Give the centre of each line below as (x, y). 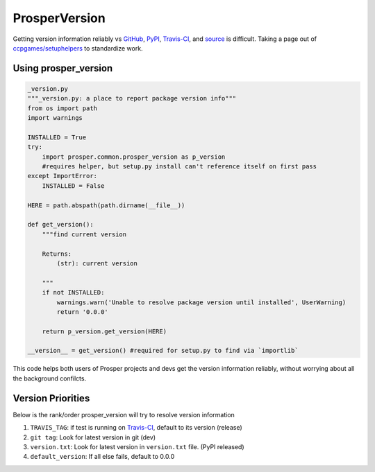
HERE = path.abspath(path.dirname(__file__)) (106, 205)
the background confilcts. (50, 378)
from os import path (62, 108)
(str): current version (97, 263)
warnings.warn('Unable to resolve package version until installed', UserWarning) (201, 302)
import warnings (55, 118)
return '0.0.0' (83, 312)
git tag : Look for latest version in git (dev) (93, 437)
